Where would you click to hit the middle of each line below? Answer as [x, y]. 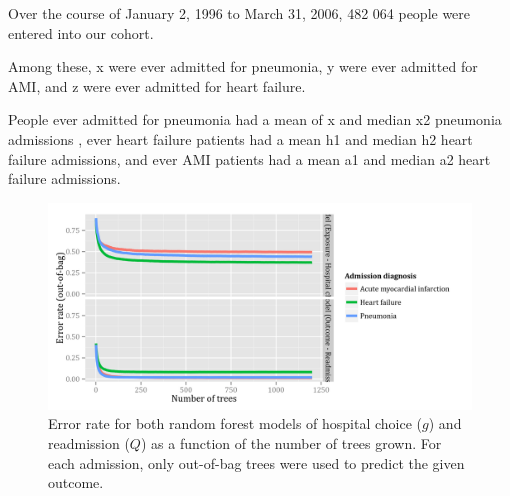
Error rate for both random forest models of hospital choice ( [235, 423]
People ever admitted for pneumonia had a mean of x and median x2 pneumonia [255, 119]
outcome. [76, 482]
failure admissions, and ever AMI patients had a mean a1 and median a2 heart [249, 158]
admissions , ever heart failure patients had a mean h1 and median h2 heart [240, 138]
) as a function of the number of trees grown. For [291, 442]
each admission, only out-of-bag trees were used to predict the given [256, 462]
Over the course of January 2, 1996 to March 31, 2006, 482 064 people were [239, 13]
